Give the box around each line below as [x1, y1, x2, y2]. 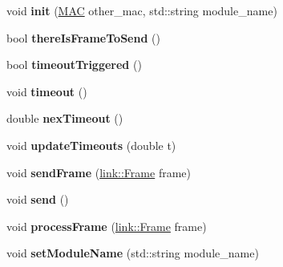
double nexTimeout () [6, 110, 123, 127]
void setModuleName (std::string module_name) [6, 245, 259, 261]
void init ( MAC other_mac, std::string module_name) [6, 2, 277, 18]
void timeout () [6, 83, 87, 99]
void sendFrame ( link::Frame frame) [6, 164, 191, 180]
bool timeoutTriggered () [6, 56, 142, 73]
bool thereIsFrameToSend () [6, 29, 160, 46]
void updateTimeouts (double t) [6, 136, 176, 153]
